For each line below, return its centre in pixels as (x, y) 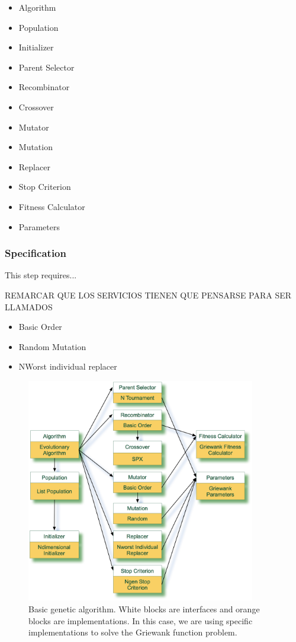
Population (38, 27)
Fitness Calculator (52, 206)
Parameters (39, 226)
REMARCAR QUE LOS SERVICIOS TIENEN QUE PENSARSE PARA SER (148, 295)
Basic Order (40, 327)
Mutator (34, 127)
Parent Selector (46, 67)
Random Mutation (52, 346)
